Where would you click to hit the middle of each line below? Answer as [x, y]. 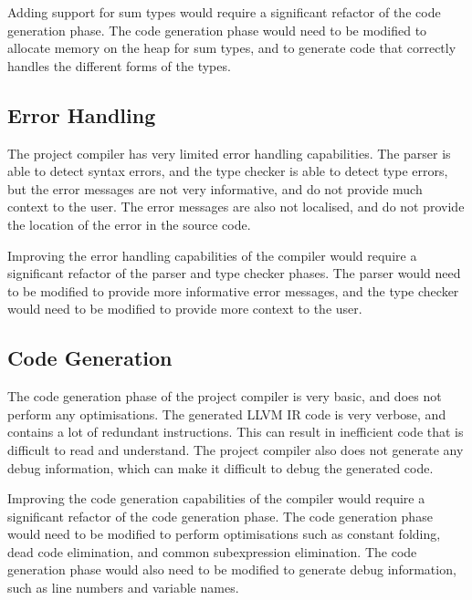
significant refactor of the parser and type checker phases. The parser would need [234, 273]
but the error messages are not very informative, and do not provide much [215, 188]
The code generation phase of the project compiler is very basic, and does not [225, 396]
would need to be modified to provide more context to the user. [185, 309]
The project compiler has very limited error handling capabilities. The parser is [229, 153]
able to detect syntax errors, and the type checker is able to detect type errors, [228, 171]
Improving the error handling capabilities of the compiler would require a [212, 255]
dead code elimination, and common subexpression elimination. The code [212, 551]
